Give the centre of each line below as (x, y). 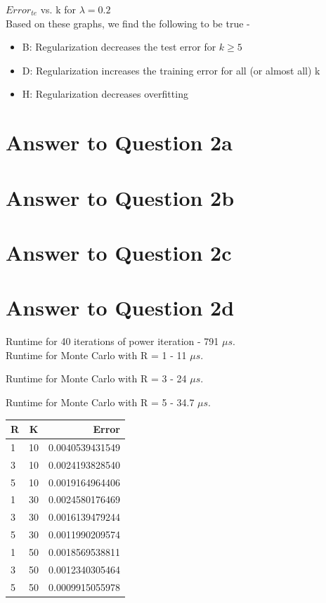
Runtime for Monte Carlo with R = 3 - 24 (96, 378)
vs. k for (58, 9)
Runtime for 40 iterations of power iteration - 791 (112, 341)
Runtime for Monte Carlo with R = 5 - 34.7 (100, 402)
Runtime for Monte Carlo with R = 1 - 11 (96, 355)
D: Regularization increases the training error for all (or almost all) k (171, 70)
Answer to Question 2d (120, 307)
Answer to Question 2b (120, 197)
